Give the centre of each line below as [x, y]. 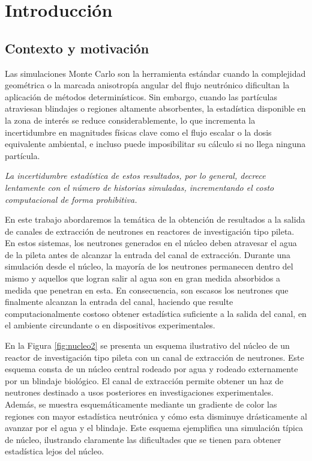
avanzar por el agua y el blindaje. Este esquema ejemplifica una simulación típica [154, 428]
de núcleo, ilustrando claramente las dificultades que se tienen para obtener [143, 439]
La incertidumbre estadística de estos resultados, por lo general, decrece [135, 176]
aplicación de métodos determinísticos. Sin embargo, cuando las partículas [141, 96]
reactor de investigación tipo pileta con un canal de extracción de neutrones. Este [154, 357]
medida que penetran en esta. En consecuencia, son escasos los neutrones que [147, 290]
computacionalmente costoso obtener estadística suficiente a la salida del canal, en [156, 313]
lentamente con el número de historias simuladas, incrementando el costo [139, 187]
